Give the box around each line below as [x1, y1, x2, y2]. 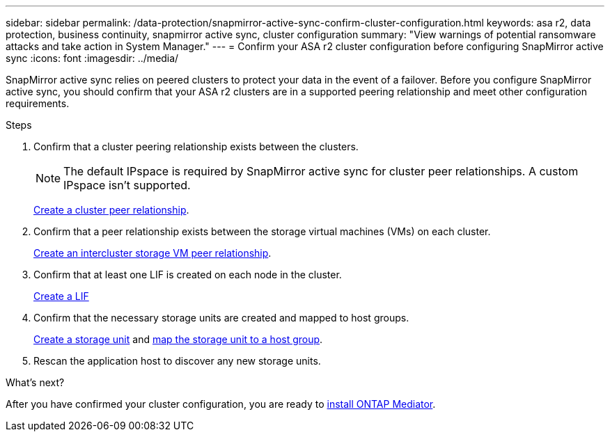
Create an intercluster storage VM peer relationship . [33, 247, 272, 259]
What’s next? [6, 376, 65, 388]
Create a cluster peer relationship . [33, 204, 189, 216]
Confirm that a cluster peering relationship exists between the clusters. [33, 141, 359, 152]
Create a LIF [33, 290, 89, 302]
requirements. [6, 97, 70, 109]
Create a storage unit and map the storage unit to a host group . [33, 333, 323, 345]
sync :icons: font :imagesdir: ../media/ [6, 52, 179, 64]
